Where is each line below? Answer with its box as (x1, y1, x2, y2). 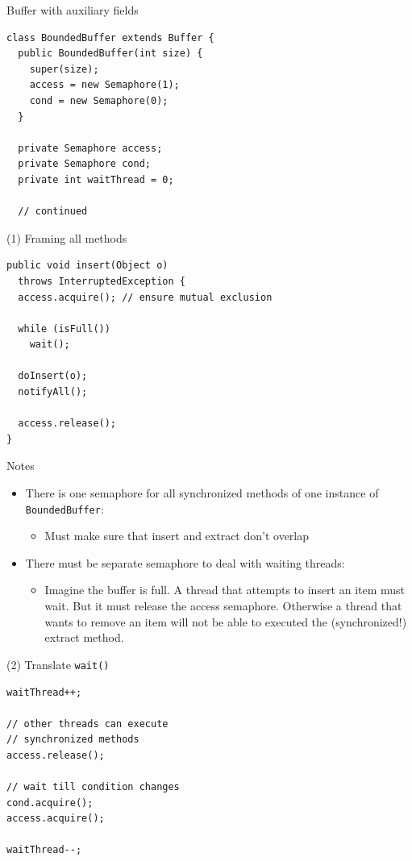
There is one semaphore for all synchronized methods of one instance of (25, 485, 379, 501)
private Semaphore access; (18, 142, 163, 154)
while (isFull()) (18, 322, 110, 335)
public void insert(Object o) (6, 260, 169, 272)
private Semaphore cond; (18, 158, 151, 170)
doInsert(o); (18, 370, 88, 382)
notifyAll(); (18, 386, 88, 398)
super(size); (29, 63, 99, 75)
